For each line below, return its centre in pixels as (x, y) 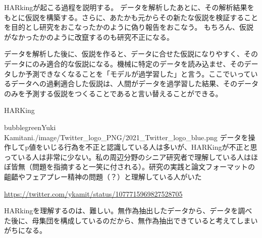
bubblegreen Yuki (30, 127)
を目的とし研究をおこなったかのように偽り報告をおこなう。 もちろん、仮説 (129, 27)
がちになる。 (25, 230)
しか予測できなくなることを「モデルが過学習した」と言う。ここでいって (131, 73)
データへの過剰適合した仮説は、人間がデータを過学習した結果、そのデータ (135, 83)
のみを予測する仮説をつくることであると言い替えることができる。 (113, 93)
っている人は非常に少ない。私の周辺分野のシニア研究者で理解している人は (127, 157)
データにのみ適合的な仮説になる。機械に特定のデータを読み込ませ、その (124, 63)
